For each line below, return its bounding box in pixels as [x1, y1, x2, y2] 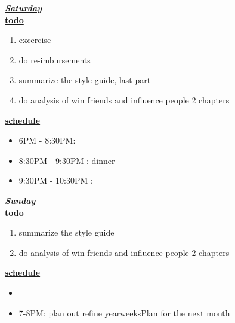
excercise [18, 33, 51, 46]
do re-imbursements [18, 53, 91, 66]
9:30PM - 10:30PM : [18, 174, 93, 187]
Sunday [5, 194, 36, 206]
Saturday [5, 2, 42, 14]
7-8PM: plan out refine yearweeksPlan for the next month [18, 306, 230, 319]
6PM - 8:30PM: [18, 134, 76, 147]
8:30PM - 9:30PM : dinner [18, 154, 115, 166]
